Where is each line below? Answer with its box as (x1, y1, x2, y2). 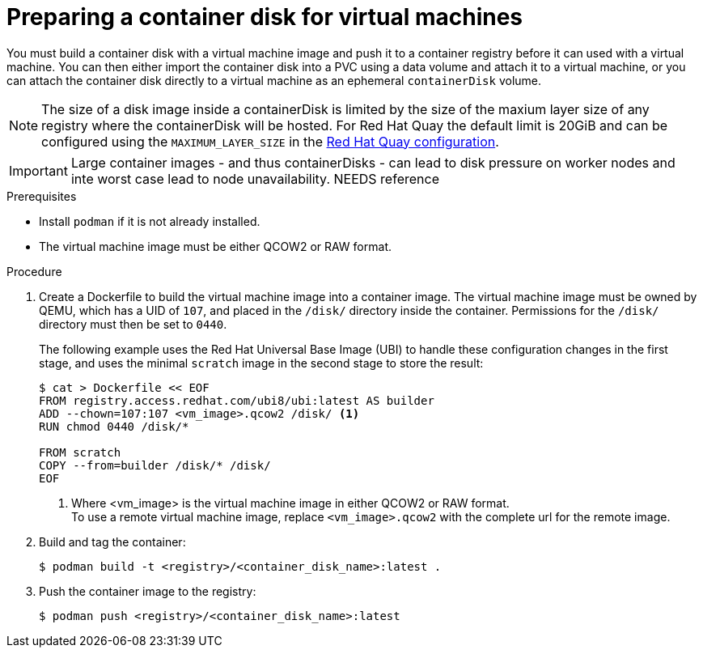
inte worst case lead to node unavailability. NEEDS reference (70, 170, 439, 187)
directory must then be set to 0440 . (39, 316, 227, 331)
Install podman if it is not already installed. (39, 214, 260, 228)
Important (9, 162, 68, 179)
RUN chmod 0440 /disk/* (39, 419, 189, 433)
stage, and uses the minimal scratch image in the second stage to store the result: (39, 355, 484, 370)
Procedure (6, 264, 62, 278)
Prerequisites (6, 189, 77, 203)
